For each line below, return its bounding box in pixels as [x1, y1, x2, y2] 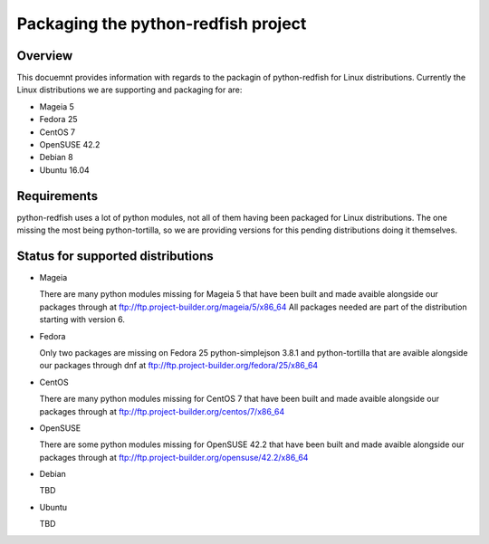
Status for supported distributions [16, 248, 215, 263]
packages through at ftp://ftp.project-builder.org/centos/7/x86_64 [39, 406, 285, 416]
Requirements [16, 188, 99, 204]
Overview [16, 48, 73, 63]
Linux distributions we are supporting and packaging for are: [16, 84, 243, 95]
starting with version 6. [39, 314, 126, 325]
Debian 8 [39, 152, 73, 163]
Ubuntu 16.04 [39, 164, 90, 176]
